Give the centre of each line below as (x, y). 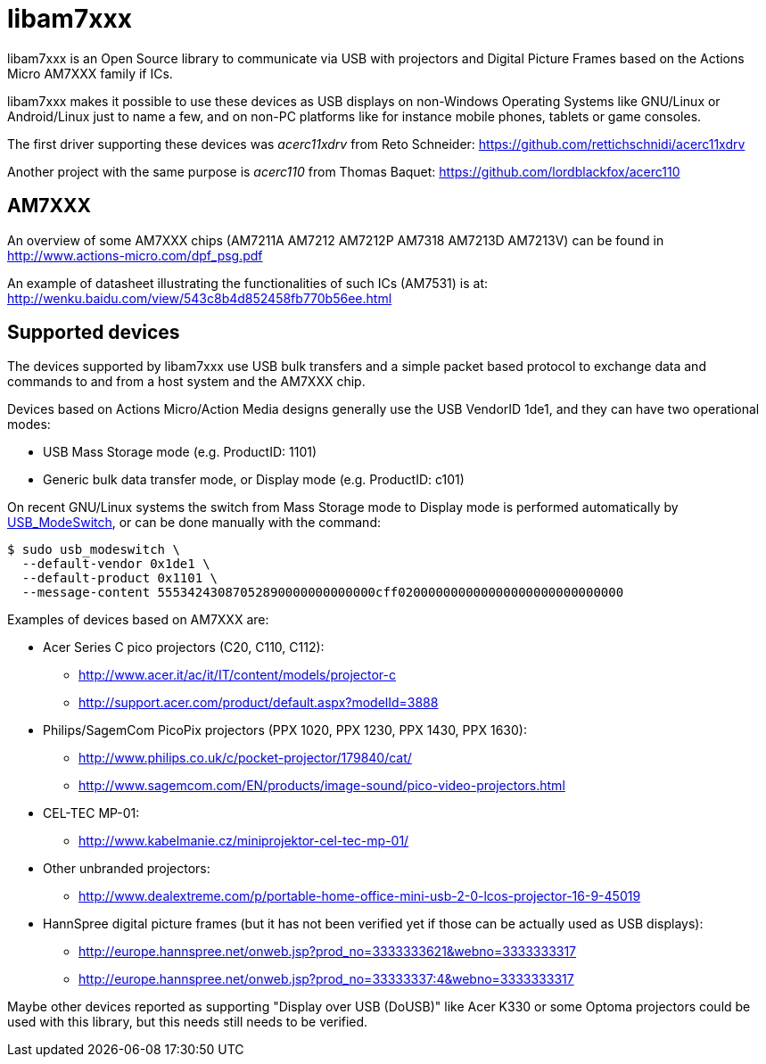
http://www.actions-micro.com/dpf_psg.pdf (135, 255)
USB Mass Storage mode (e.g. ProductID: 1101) (180, 452)
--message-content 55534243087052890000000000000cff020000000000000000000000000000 (323, 593)
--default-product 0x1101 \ (120, 578)
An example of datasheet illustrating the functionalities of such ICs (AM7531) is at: (248, 283)
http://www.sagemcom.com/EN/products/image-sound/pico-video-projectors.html (322, 786)
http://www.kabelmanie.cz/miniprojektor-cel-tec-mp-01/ (244, 841)
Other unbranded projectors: (127, 869)
